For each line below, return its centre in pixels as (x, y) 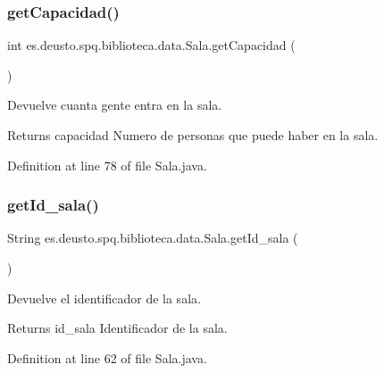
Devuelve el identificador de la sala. (104, 298)
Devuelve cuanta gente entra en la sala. (115, 105)
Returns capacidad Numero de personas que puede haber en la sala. (193, 135)
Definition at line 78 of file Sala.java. (107, 165)
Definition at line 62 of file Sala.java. (107, 357)
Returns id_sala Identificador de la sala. (117, 328)
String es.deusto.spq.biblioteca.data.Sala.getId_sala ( (153, 238)
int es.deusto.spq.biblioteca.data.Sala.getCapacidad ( (151, 45)
